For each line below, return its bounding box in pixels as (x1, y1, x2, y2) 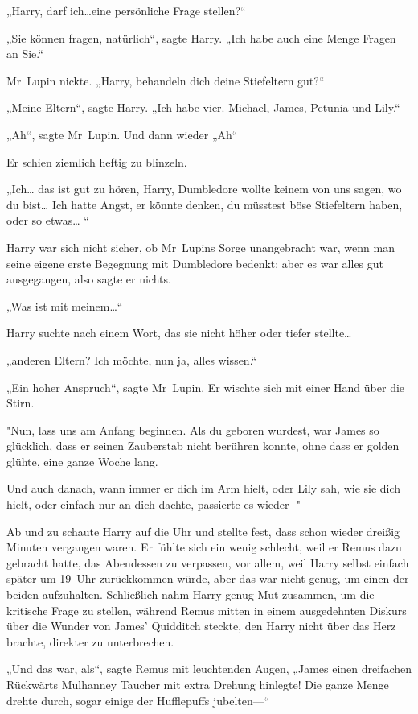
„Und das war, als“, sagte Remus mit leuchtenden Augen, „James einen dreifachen (6, 660, 412, 677)
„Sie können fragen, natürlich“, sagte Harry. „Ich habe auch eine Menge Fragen (6, 29, 396, 46)
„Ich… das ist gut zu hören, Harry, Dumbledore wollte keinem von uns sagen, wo (6, 180, 402, 197)
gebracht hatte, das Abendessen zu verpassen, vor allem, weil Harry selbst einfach (6, 554, 409, 571)
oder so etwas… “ (6, 212, 89, 229)
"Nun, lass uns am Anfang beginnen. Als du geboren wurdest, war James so (6, 421, 379, 438)
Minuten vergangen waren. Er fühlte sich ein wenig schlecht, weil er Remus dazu (6, 539, 402, 555)
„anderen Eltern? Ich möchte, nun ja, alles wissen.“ (6, 351, 257, 368)
